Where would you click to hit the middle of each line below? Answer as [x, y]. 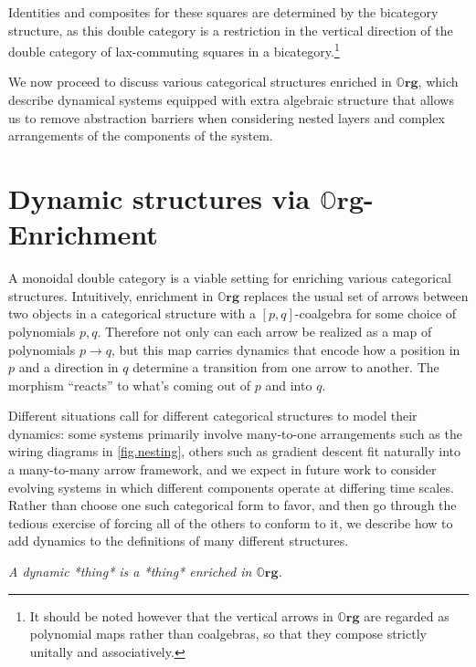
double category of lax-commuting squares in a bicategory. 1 [174, 50]
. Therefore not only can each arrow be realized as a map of [264, 331]
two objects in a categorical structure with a [132, 313]
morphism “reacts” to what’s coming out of [130, 385]
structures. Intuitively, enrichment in [111, 295]
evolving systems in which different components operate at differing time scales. [231, 487]
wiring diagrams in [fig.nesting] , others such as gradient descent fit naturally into [234, 451]
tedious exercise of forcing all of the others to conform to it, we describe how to [231, 522]
